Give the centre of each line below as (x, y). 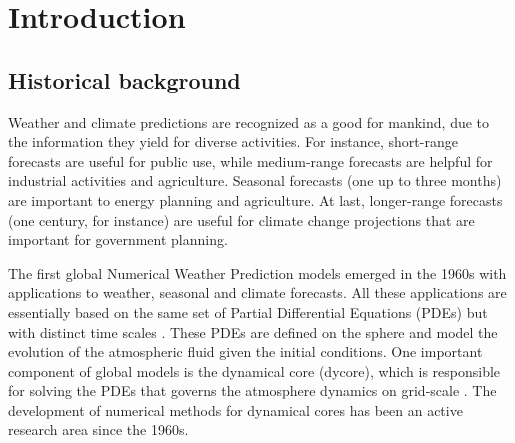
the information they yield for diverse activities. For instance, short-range (233, 141)
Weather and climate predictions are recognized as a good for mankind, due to (249, 121)
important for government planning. (118, 239)
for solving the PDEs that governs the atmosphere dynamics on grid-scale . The (252, 390)
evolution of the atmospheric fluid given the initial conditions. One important (245, 351)
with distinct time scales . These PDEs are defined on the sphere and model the (253, 331)
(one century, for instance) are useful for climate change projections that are (241, 219)
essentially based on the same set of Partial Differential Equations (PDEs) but (248, 311)
